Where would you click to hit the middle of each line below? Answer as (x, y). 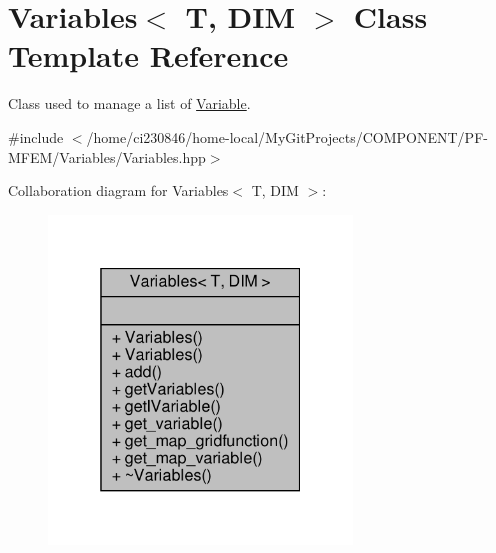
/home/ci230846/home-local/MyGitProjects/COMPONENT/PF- (287, 136)
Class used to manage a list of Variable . (129, 103)
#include (36, 136)
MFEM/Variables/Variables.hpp (107, 156)
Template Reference (148, 55)
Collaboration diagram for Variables (118, 190)
